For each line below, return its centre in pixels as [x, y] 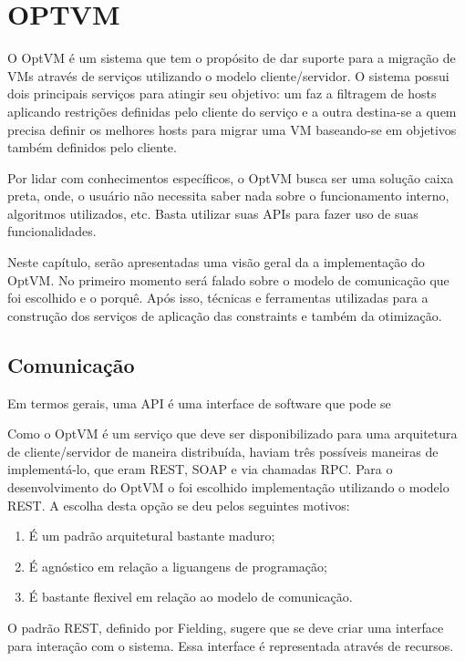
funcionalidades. [52, 231]
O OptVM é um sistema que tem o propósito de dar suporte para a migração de [232, 58]
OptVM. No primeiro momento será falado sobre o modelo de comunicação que [228, 279]
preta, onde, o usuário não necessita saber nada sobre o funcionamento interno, [228, 196]
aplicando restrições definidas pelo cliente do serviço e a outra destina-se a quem [232, 111]
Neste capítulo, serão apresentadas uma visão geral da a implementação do [216, 262]
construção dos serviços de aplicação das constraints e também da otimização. [225, 315]
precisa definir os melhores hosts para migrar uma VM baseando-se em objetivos [232, 129]
